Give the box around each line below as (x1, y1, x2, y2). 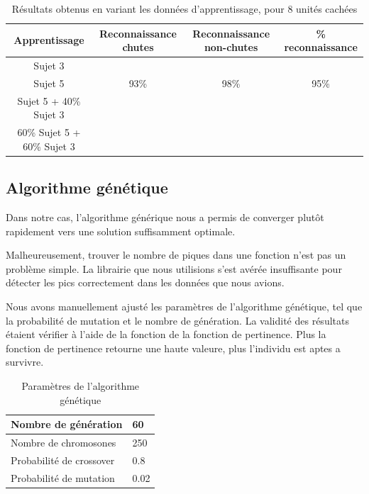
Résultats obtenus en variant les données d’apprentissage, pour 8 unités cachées (11, 1, 358, 16)
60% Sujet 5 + (17, 125, 81, 140)
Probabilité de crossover (11, 452, 115, 467)
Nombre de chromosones (11, 435, 116, 450)
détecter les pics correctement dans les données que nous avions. (6, 275, 285, 290)
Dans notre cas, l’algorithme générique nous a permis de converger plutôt (6, 210, 324, 225)
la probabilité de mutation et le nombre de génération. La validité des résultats (6, 313, 349, 327)
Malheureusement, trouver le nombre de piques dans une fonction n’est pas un (6, 247, 346, 262)
